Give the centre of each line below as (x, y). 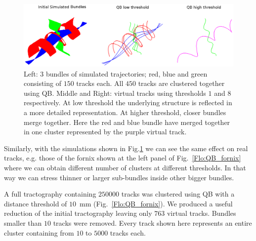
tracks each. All (100, 83)
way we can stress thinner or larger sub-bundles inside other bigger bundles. (119, 177)
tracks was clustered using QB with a (178, 194)
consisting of (43, 83)
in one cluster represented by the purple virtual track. (105, 132)
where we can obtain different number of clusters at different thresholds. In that (125, 168)
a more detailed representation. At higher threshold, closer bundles (125, 112)
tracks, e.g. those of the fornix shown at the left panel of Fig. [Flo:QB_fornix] (123, 158)
